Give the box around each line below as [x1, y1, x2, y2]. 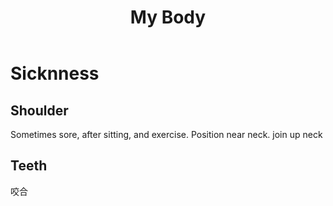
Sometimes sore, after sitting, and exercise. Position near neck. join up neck [10, 129, 323, 140]
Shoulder [10, 102, 69, 119]
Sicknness [10, 62, 100, 85]
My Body [129, 6, 207, 29]
